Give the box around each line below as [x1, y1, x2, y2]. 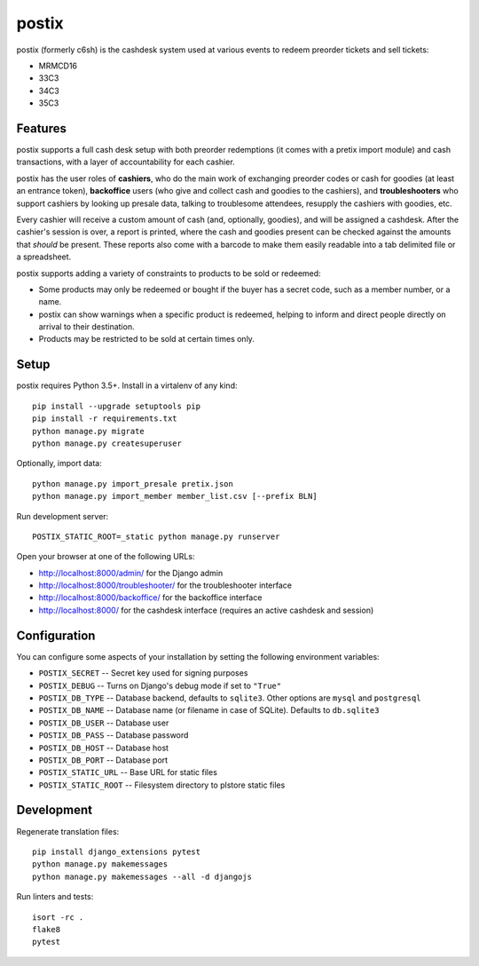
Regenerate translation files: [16, 826, 120, 836]
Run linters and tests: [16, 891, 94, 902]
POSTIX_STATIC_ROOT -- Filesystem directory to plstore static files [38, 780, 286, 790]
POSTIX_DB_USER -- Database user [38, 717, 169, 728]
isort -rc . [32, 912, 84, 922]
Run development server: [16, 511, 109, 521]
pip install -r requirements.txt [32, 414, 177, 424]
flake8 [32, 924, 61, 934]
